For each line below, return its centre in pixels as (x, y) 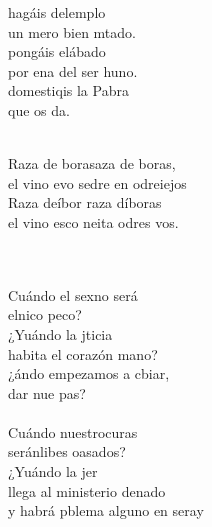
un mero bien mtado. (72, 31)
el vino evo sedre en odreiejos (97, 182)
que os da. (39, 109)
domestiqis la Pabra (68, 90)
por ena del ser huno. (73, 70)
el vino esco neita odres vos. (93, 221)
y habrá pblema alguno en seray (106, 510)
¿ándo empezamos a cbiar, (89, 373)
